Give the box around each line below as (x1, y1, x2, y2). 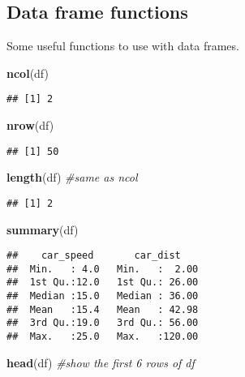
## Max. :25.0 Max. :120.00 (6, 331, 199, 343)
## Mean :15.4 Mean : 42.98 (6, 303, 199, 315)
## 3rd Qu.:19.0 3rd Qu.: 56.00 (6, 317, 199, 329)
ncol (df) (6, 64, 49, 81)
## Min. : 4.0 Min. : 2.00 (6, 263, 199, 275)
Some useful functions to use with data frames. (6, 37, 239, 54)
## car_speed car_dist (6, 250, 181, 262)
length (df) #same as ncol (6, 169, 138, 186)
